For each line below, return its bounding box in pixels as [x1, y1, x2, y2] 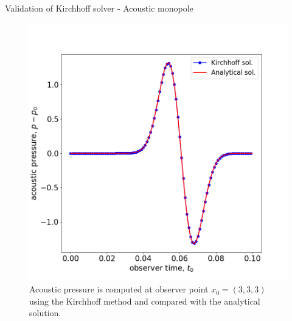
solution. [29, 306, 61, 319]
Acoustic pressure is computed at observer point [29, 283, 209, 295]
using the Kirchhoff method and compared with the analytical [29, 294, 260, 307]
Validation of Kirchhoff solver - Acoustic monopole [5, 2, 193, 14]
